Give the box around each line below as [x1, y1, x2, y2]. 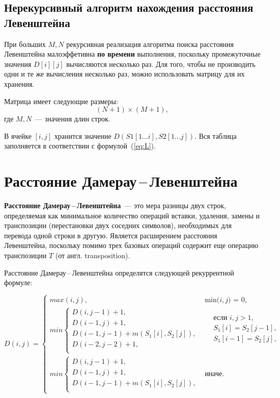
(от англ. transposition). [55, 250, 130, 261]
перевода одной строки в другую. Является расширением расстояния [4, 230, 217, 240]
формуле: [4, 277, 33, 288]
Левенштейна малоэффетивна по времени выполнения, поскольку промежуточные [4, 48, 261, 59]
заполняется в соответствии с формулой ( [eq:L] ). [4, 140, 156, 151]
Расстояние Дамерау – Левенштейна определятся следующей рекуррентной [4, 267, 234, 278]
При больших [4, 38, 46, 49]
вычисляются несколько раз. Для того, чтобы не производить [66, 58, 256, 69]
